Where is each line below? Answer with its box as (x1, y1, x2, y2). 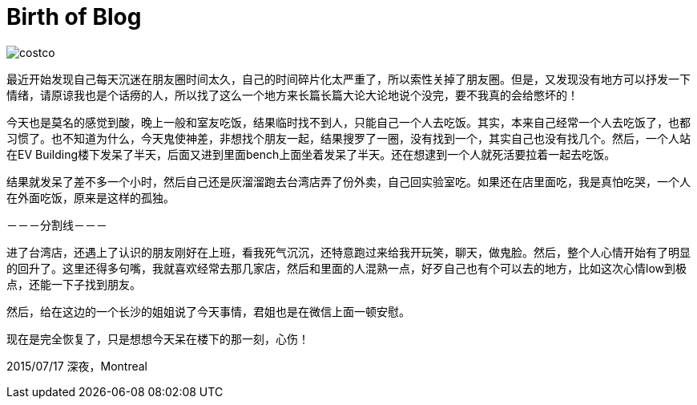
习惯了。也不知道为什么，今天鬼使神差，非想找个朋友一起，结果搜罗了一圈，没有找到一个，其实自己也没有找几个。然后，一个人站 (6, 131, 691, 145)
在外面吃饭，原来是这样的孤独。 (6, 190, 175, 205)
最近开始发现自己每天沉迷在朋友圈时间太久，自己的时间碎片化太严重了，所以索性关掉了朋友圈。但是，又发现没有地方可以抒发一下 (6, 71, 691, 86)
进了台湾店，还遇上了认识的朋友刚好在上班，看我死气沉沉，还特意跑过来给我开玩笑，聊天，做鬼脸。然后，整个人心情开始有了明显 (6, 245, 691, 259)
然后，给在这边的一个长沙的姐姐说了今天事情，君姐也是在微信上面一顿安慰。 (6, 304, 410, 318)
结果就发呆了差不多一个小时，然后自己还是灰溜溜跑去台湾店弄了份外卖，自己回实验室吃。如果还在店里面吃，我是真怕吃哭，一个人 (6, 174, 691, 188)
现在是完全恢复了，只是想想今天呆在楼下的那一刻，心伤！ (6, 331, 309, 346)
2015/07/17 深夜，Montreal (6, 358, 147, 373)
